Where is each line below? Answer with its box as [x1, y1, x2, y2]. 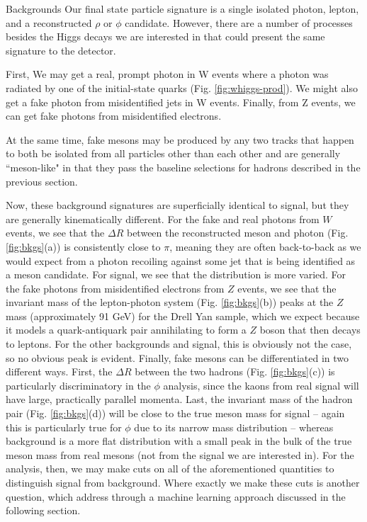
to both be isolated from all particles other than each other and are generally [6, 146, 341, 161]
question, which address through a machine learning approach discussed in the [6, 489, 346, 504]
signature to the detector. [6, 42, 116, 57]
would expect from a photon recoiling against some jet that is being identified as [6, 253, 356, 268]
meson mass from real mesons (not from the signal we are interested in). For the [6, 447, 354, 462]
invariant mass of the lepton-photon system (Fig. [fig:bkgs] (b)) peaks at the [6, 295, 334, 310]
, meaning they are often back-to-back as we [169, 239, 361, 254]
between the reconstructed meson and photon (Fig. [126, 225, 349, 240]
